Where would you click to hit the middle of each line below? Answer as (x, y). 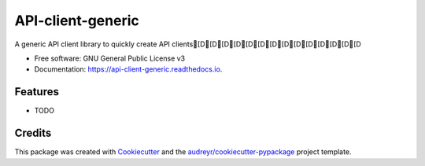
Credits (33, 133)
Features (37, 92)
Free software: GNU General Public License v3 (110, 58)
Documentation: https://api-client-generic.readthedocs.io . (128, 69)
